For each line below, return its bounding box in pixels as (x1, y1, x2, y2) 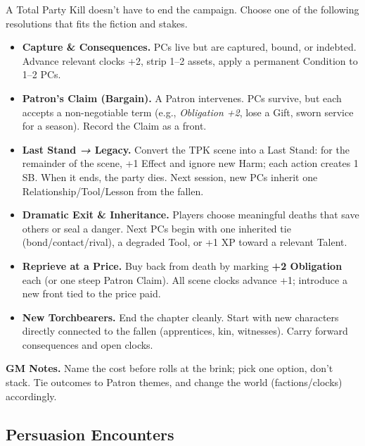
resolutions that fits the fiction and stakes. (6, 16, 188, 30)
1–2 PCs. (22, 67, 61, 82)
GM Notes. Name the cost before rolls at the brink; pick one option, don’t (6, 361, 333, 376)
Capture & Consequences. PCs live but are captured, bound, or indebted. (22, 39, 357, 54)
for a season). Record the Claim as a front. (22, 118, 207, 133)
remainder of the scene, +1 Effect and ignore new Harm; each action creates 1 (22, 156, 359, 171)
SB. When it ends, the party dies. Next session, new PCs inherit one (22, 169, 318, 184)
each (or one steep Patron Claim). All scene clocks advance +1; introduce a (22, 272, 347, 287)
